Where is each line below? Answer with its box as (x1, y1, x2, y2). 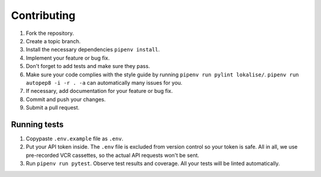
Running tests (11, 119, 64, 130)
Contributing (11, 9, 75, 22)
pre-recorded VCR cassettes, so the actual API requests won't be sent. (26, 152, 199, 159)
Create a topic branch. (26, 37, 81, 44)
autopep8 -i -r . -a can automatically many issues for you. (26, 79, 182, 86)
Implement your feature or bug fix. (26, 54, 110, 62)
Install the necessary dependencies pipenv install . (26, 46, 160, 53)
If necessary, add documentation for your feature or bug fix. (26, 88, 173, 95)
